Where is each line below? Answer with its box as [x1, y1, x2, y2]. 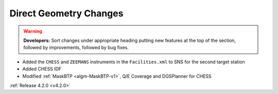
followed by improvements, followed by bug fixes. [23, 44, 129, 51]
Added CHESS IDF [22, 66, 62, 72]
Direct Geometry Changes [9, 8, 124, 19]
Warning [23, 28, 42, 34]
